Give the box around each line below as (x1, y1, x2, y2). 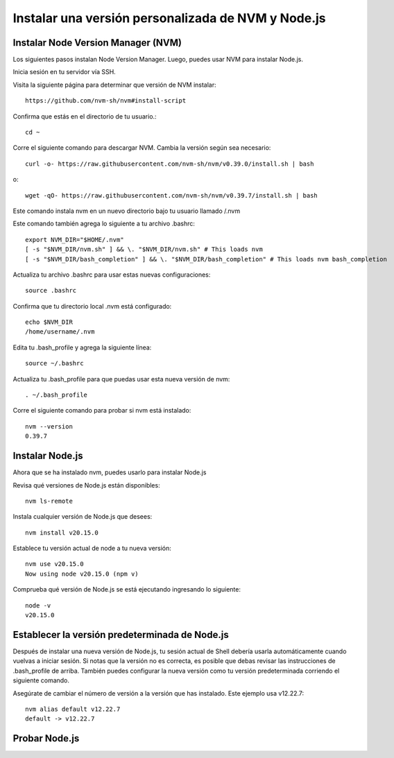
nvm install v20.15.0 (25, 528, 98, 537)
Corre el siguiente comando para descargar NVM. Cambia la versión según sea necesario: (12, 144, 271, 152)
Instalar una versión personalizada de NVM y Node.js (12, 10, 326, 26)
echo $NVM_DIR (25, 318, 73, 326)
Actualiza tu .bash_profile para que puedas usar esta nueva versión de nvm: (12, 374, 230, 383)
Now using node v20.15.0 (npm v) (25, 569, 139, 578)
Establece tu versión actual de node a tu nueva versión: (12, 544, 171, 553)
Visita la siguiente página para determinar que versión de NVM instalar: (12, 80, 216, 89)
